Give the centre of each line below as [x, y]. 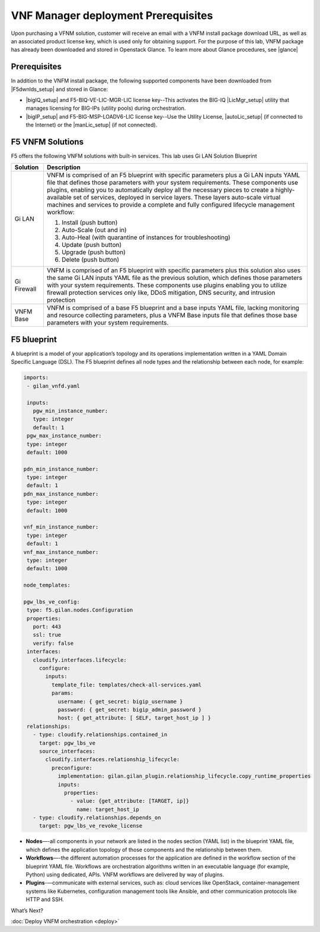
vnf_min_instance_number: [61, 527]
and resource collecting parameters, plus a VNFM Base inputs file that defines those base [172, 316]
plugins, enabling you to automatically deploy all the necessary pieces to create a [160, 190]
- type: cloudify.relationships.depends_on [97, 818]
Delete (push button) [90, 260]
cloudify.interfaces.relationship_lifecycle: [113, 760]
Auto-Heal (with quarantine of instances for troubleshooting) [146, 237]
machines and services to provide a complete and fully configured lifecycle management [171, 205]
